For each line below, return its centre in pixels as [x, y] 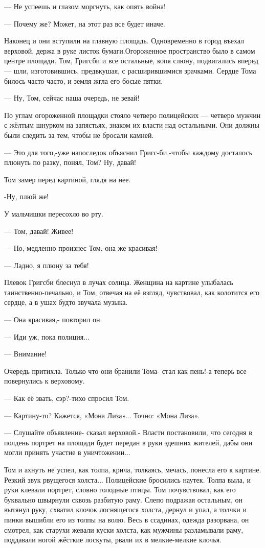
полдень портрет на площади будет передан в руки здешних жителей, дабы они [128, 442]
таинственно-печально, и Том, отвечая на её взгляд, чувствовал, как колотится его [132, 292]
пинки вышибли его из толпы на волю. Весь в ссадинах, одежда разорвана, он [127, 519]
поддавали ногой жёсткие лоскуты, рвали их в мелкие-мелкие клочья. [113, 540]
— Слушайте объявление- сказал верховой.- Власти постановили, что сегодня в [128, 432]
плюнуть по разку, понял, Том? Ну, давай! [70, 162]
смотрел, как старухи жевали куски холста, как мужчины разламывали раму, [124, 529]
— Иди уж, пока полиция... [47, 336]
